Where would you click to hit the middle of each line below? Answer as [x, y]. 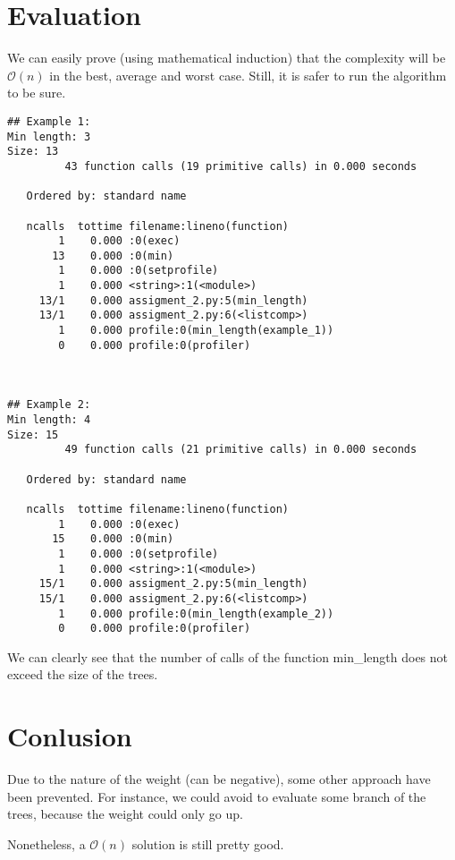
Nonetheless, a [46, 843]
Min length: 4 [49, 420]
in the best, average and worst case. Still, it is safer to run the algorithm [248, 75]
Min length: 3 [49, 136]
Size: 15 [33, 434]
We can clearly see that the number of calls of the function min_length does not [228, 656]
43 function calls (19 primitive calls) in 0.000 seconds [241, 166]
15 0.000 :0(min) [113, 539]
